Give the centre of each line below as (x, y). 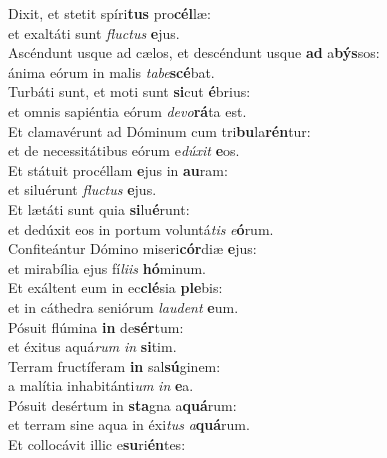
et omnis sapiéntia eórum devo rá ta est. (127, 110)
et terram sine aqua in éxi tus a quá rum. (129, 424)
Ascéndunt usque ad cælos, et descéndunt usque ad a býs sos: (194, 52)
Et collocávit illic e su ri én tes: (97, 444)
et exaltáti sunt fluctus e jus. (94, 32)
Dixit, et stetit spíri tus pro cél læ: (109, 13)
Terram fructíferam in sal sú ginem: (114, 365)
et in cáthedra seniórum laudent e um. (123, 306)
